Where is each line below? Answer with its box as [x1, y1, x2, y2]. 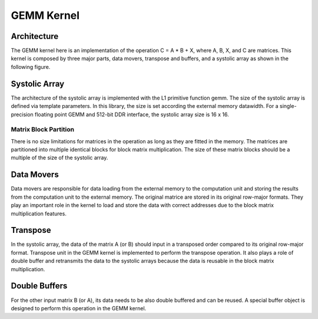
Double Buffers [11, 281, 68, 291]
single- [280, 103, 297, 110]
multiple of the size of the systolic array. [11, 154, 108, 162]
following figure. [11, 63, 51, 70]
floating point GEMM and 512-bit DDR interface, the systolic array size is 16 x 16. [34, 111, 229, 118]
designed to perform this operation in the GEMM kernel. [11, 304, 147, 312]
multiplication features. [11, 210, 67, 217]
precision [11, 111, 34, 118]
